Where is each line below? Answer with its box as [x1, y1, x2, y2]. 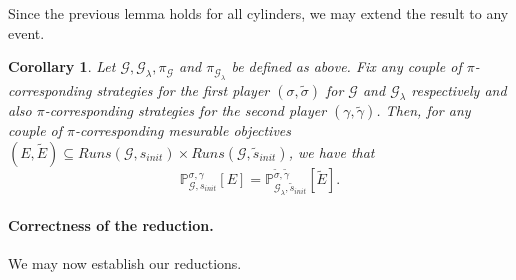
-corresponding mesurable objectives [75, 120, 292, 141]
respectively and [411, 79, 507, 100]
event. [8, 22, 45, 43]
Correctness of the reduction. [8, 214, 214, 235]
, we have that [288, 141, 375, 162]
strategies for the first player [96, 79, 270, 100]
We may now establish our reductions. [8, 253, 242, 274]
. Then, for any [376, 100, 471, 121]
